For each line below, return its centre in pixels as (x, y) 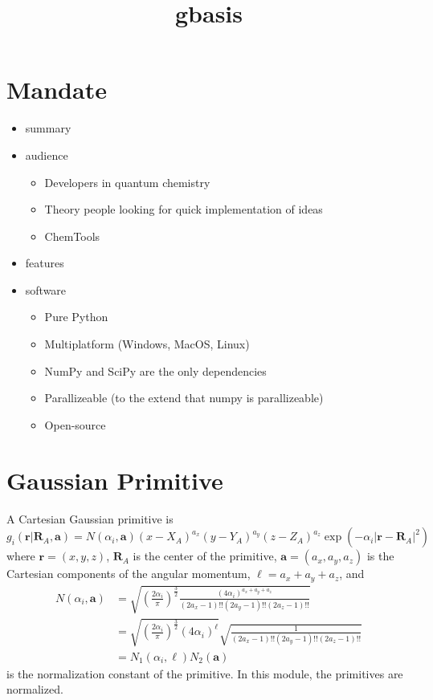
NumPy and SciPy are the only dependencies (155, 370)
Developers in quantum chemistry (127, 182)
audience (47, 155)
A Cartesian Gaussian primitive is (90, 518)
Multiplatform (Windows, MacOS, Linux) (147, 344)
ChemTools (72, 236)
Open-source (75, 424)
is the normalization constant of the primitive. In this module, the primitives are (205, 673)
